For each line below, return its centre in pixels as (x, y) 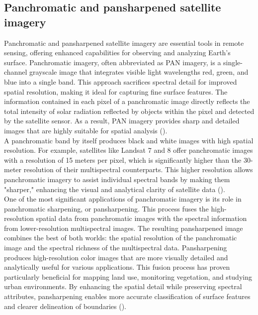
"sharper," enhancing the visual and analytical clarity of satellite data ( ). (115, 189)
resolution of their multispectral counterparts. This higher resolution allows (138, 169)
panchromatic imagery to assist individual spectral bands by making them (117, 179)
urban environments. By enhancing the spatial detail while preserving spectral (123, 286)
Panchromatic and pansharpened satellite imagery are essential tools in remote (124, 43)
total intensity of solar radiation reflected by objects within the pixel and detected (129, 111)
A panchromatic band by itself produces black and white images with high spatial (129, 140)
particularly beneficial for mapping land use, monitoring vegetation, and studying (128, 276)
